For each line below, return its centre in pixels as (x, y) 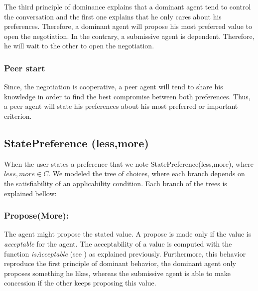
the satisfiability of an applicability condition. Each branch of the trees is (116, 183)
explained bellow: (30, 193)
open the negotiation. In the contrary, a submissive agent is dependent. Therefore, (129, 36)
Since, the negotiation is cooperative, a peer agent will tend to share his (114, 87)
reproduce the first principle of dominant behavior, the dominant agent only (120, 263)
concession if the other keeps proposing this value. (80, 283)
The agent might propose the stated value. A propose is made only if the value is (128, 234)
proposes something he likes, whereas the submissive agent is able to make (117, 273)
